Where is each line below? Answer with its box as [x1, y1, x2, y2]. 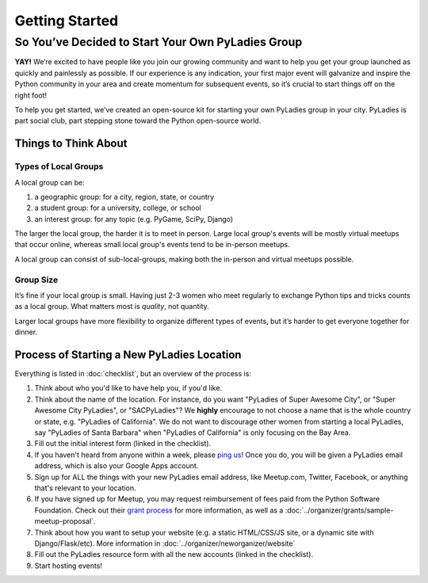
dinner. [14, 327, 38, 337]
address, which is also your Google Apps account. [34, 461, 199, 471]
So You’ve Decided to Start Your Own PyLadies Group [14, 35, 303, 49]
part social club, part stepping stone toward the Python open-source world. [14, 116, 262, 126]
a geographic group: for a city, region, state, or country [34, 192, 215, 201]
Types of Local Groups [14, 161, 104, 172]
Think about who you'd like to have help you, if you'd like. [34, 383, 222, 393]
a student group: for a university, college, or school [34, 203, 201, 213]
